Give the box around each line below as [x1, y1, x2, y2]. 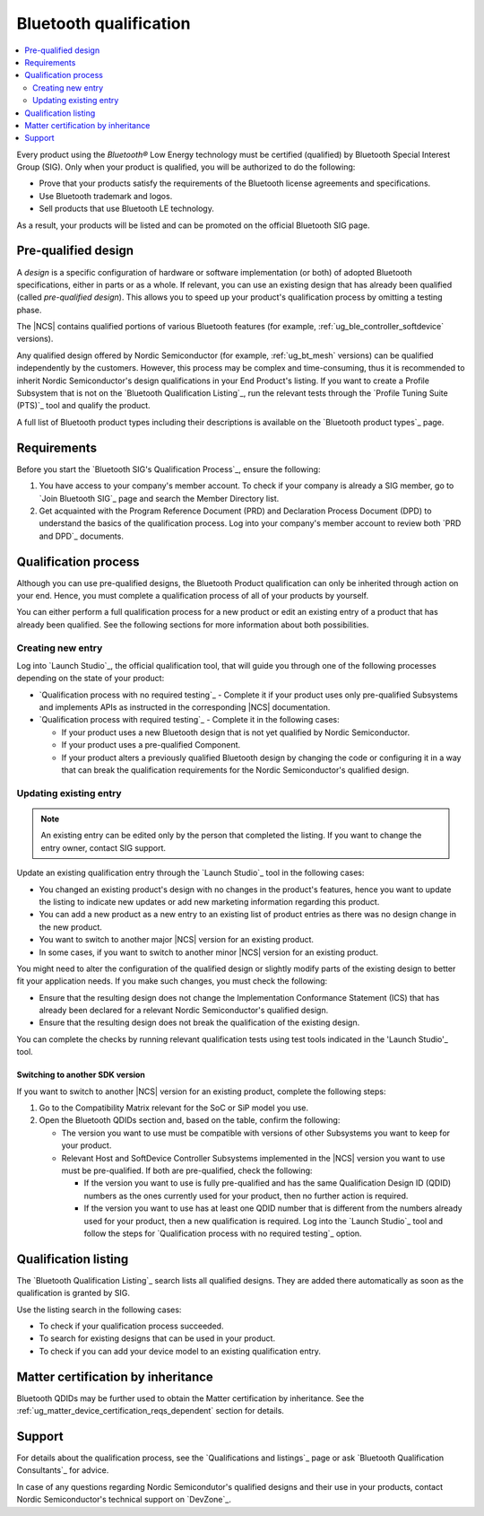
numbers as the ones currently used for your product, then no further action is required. [83, 1190, 409, 1201]
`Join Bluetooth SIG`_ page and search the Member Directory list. [39, 493, 280, 504]
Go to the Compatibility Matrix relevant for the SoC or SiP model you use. [39, 1102, 309, 1113]
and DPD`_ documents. [39, 530, 125, 541]
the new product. [39, 921, 102, 933]
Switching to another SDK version [16, 1069, 145, 1081]
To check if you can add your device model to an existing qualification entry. [39, 1345, 322, 1356]
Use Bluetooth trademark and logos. [39, 190, 173, 201]
